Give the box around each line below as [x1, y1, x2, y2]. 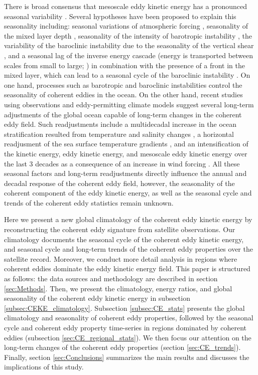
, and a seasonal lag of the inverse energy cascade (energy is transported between [4, 50, 253, 60]
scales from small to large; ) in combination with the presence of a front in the [4, 60, 245, 70]
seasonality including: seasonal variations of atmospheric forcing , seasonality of [4, 21, 248, 31]
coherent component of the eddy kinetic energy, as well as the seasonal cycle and [4, 187, 252, 198]
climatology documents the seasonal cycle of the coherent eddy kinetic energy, [4, 234, 244, 244]
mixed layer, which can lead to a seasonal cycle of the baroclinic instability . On [4, 70, 250, 80]
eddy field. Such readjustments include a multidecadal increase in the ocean [4, 119, 237, 129]
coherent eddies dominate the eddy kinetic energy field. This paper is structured [4, 263, 250, 274]
